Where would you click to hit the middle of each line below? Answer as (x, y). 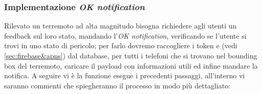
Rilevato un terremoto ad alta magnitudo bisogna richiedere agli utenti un (121, 26)
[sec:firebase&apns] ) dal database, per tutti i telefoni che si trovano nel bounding (131, 55)
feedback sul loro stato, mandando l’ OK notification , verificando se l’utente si (125, 35)
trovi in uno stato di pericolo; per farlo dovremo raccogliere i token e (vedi (121, 45)
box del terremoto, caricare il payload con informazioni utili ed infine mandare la (131, 65)
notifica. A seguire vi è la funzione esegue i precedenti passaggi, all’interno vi (125, 75)
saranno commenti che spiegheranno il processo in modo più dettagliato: (117, 85)
